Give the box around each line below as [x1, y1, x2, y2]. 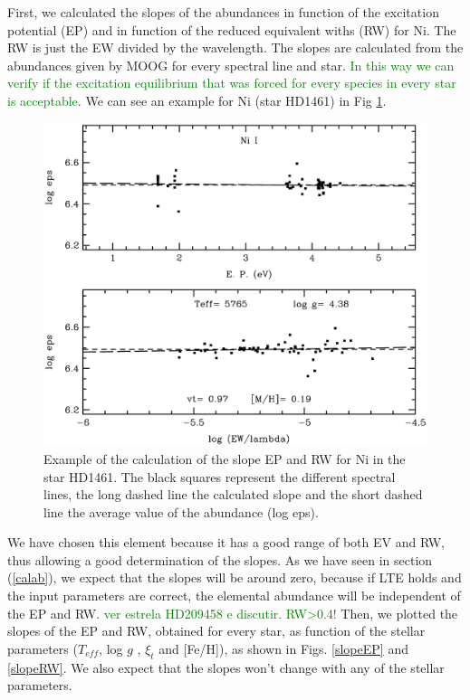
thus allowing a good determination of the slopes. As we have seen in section [7, 550, 433, 569]
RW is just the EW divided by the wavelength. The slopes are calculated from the [7, 38, 464, 57]
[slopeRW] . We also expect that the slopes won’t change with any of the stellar [7, 657, 445, 676]
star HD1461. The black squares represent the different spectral [43, 467, 396, 486]
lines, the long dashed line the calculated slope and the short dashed [43, 485, 423, 504]
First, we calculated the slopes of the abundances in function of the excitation [7, 3, 439, 21]
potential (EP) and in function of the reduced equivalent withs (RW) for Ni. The [7, 20, 456, 39]
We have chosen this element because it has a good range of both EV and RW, [7, 533, 445, 552]
